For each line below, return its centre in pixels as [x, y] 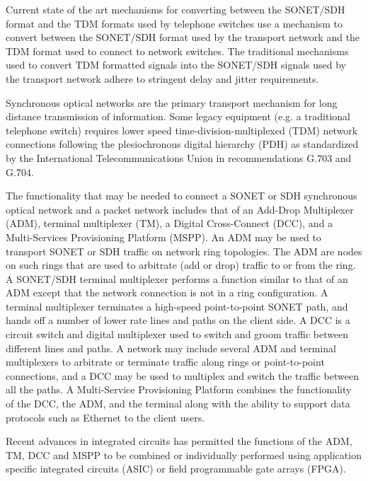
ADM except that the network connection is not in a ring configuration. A [167, 292]
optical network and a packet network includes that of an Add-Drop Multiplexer [180, 209]
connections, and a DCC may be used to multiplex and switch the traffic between [182, 375]
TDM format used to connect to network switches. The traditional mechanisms [177, 51]
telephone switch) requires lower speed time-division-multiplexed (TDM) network [182, 130]
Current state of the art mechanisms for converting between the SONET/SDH [176, 9]
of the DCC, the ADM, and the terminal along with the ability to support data [178, 404]
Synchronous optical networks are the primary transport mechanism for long [172, 102]
